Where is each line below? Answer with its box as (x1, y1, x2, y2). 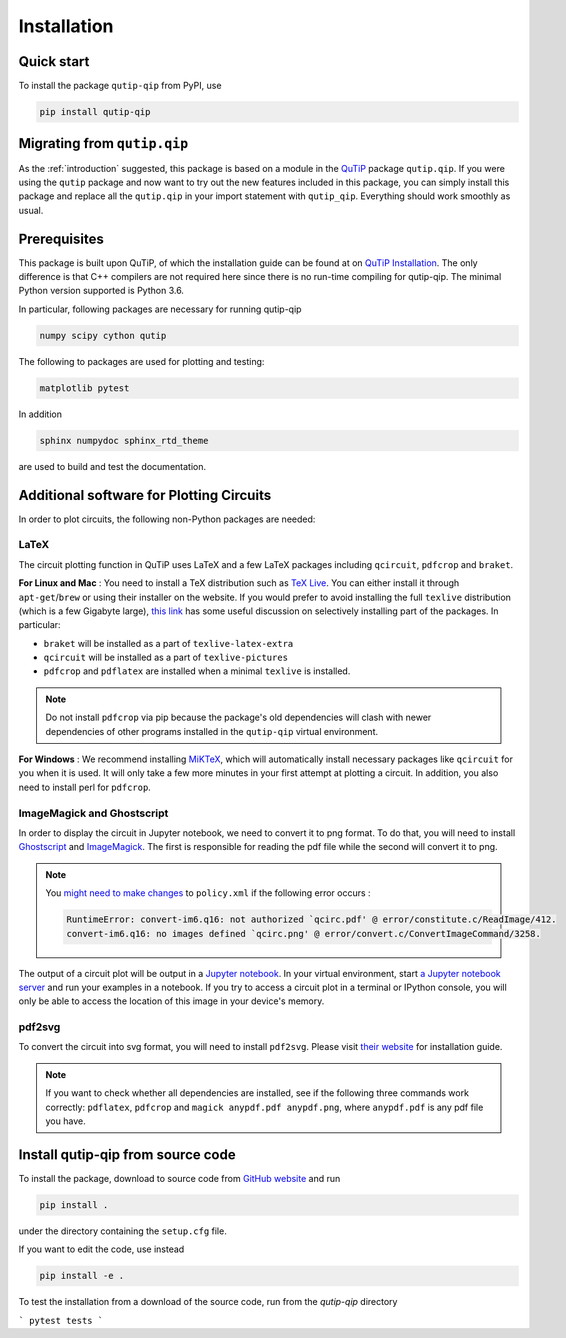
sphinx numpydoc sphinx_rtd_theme (39, 435, 209, 446)
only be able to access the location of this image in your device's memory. (18, 995, 325, 1007)
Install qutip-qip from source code (18, 1146, 236, 1163)
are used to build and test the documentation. (18, 460, 207, 472)
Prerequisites (18, 230, 104, 247)
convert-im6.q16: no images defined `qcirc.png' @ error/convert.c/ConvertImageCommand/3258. (66, 928, 542, 939)
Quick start (18, 53, 90, 70)
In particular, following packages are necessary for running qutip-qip (18, 303, 302, 315)
